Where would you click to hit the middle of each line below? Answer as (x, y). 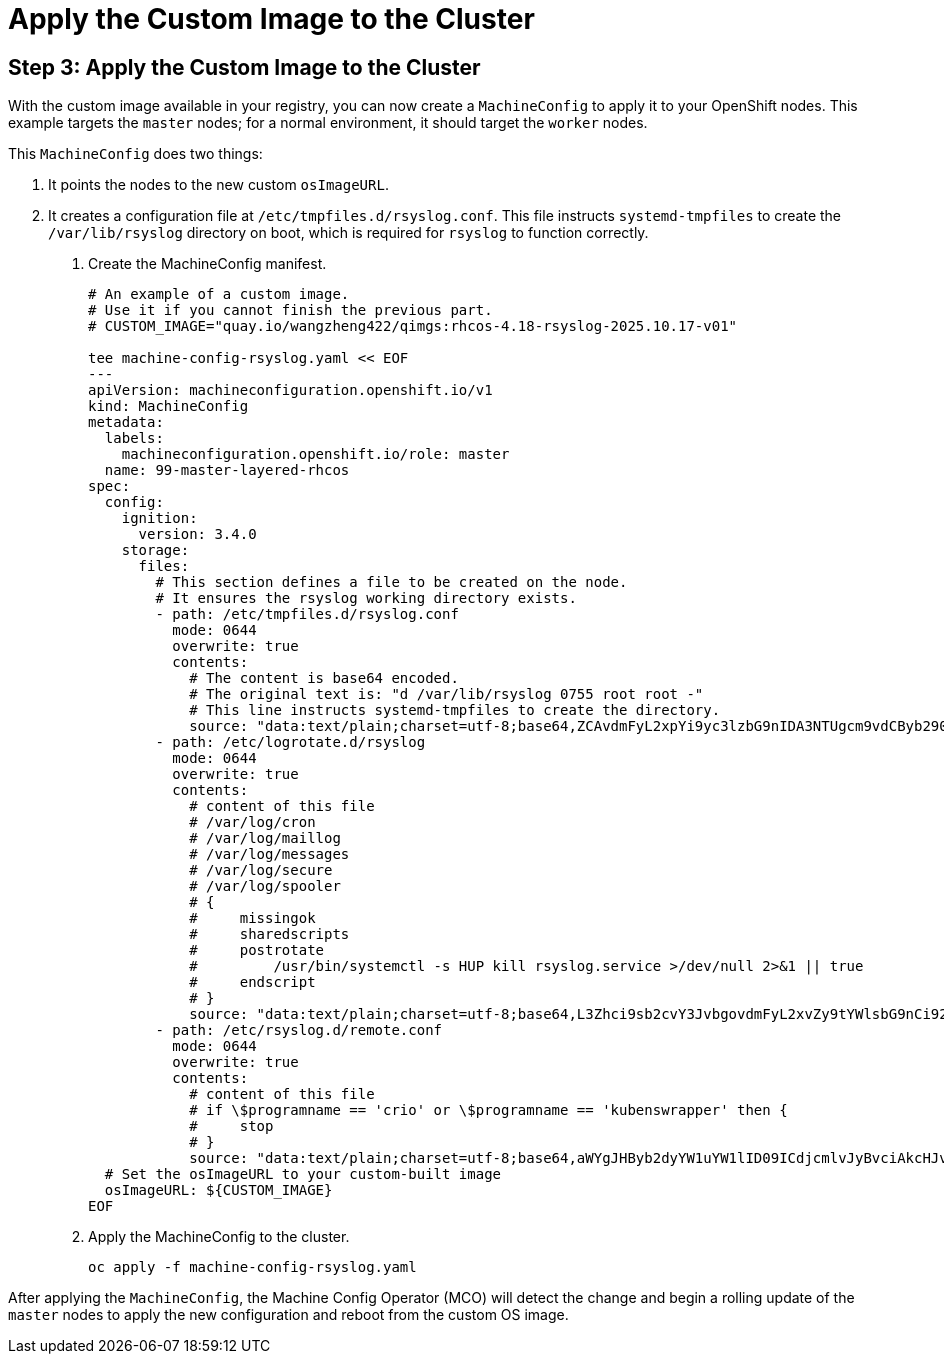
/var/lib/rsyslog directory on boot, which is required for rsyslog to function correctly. (348, 233)
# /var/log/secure (261, 870)
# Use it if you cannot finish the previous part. (290, 310)
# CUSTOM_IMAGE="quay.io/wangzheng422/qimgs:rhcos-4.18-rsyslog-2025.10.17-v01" (413, 326)
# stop (231, 1126)
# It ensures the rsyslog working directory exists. (366, 598)
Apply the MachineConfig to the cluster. (219, 1237)
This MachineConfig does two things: (135, 154)
